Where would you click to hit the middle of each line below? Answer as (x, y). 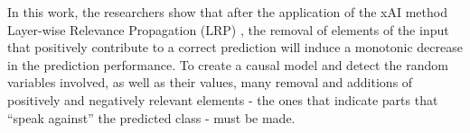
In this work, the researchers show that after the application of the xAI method (227, 12)
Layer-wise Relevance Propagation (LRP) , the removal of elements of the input (228, 29)
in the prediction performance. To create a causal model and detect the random (228, 64)
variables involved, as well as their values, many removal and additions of (210, 82)
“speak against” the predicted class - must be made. (151, 117)
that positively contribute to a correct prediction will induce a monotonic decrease (235, 47)
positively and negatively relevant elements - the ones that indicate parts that (223, 99)
